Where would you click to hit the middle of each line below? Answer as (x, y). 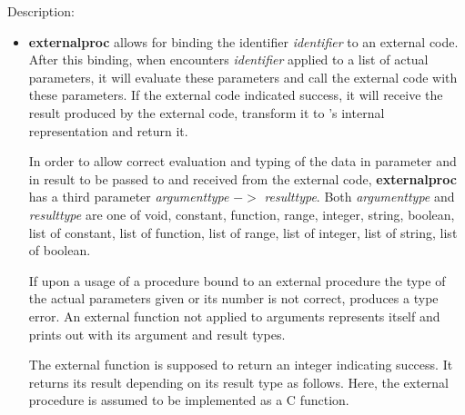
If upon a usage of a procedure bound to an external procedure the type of (237, 280)
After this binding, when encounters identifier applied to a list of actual (228, 59)
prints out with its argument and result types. (157, 334)
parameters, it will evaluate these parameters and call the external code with (243, 77)
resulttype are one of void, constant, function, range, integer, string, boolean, (242, 214)
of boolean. (60, 250)
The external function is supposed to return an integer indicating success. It (241, 365)
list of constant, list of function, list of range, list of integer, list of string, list (243, 232)
